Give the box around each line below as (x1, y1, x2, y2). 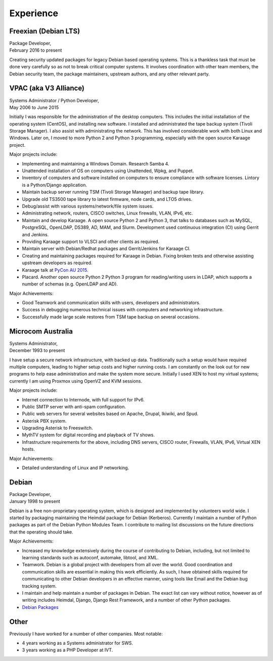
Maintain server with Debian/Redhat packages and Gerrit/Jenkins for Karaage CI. (22, 245, 191, 252)
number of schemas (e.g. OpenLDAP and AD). (22, 281, 118, 287)
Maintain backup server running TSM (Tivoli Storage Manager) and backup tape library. (22, 189, 204, 195)
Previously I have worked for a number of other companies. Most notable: (9, 631, 163, 637)
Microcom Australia (9, 327, 73, 336)
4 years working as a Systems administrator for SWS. (22, 640, 133, 646)
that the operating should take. (9, 529, 73, 535)
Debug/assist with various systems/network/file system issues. (22, 203, 154, 209)
